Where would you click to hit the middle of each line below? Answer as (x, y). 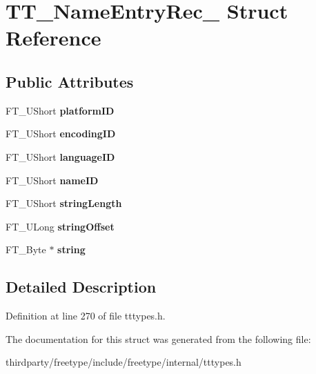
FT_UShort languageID (60, 156)
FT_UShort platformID (60, 110)
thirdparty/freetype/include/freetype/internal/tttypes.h (124, 362)
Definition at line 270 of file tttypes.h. (86, 316)
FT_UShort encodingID (61, 134)
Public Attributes (70, 81)
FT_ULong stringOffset (60, 226)
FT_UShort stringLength (64, 203)
